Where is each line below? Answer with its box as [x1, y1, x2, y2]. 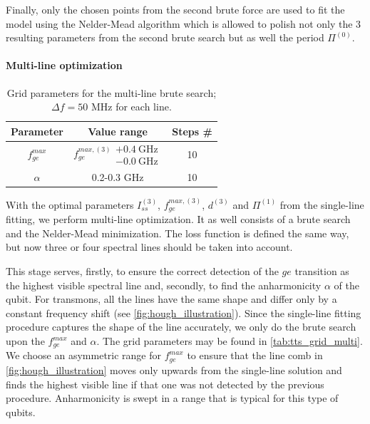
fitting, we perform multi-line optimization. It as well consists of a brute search [6, 212, 351, 227]
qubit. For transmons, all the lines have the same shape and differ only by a [6, 291, 337, 306]
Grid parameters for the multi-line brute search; [6, 85, 217, 100]
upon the [6, 333, 45, 348]
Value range [88, 123, 148, 138]
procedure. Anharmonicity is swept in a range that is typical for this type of [6, 391, 339, 405]
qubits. [6, 404, 36, 419]
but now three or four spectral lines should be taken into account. [6, 239, 293, 254]
